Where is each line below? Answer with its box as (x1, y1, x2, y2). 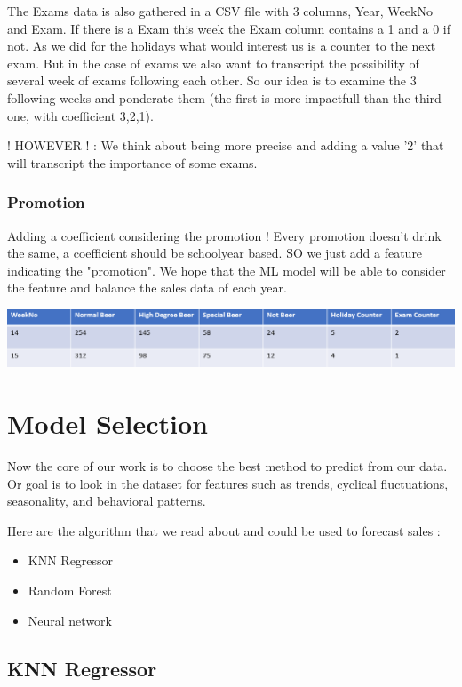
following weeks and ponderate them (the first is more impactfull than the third (7, 88, 442, 107)
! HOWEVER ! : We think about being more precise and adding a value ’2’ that (7, 136, 444, 155)
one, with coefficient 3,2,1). (7, 106, 154, 124)
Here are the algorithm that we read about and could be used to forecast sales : (7, 521, 441, 539)
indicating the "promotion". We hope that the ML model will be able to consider (7, 260, 446, 279)
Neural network (28, 611, 112, 629)
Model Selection (7, 405, 208, 442)
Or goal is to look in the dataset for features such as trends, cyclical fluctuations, (7, 474, 449, 492)
